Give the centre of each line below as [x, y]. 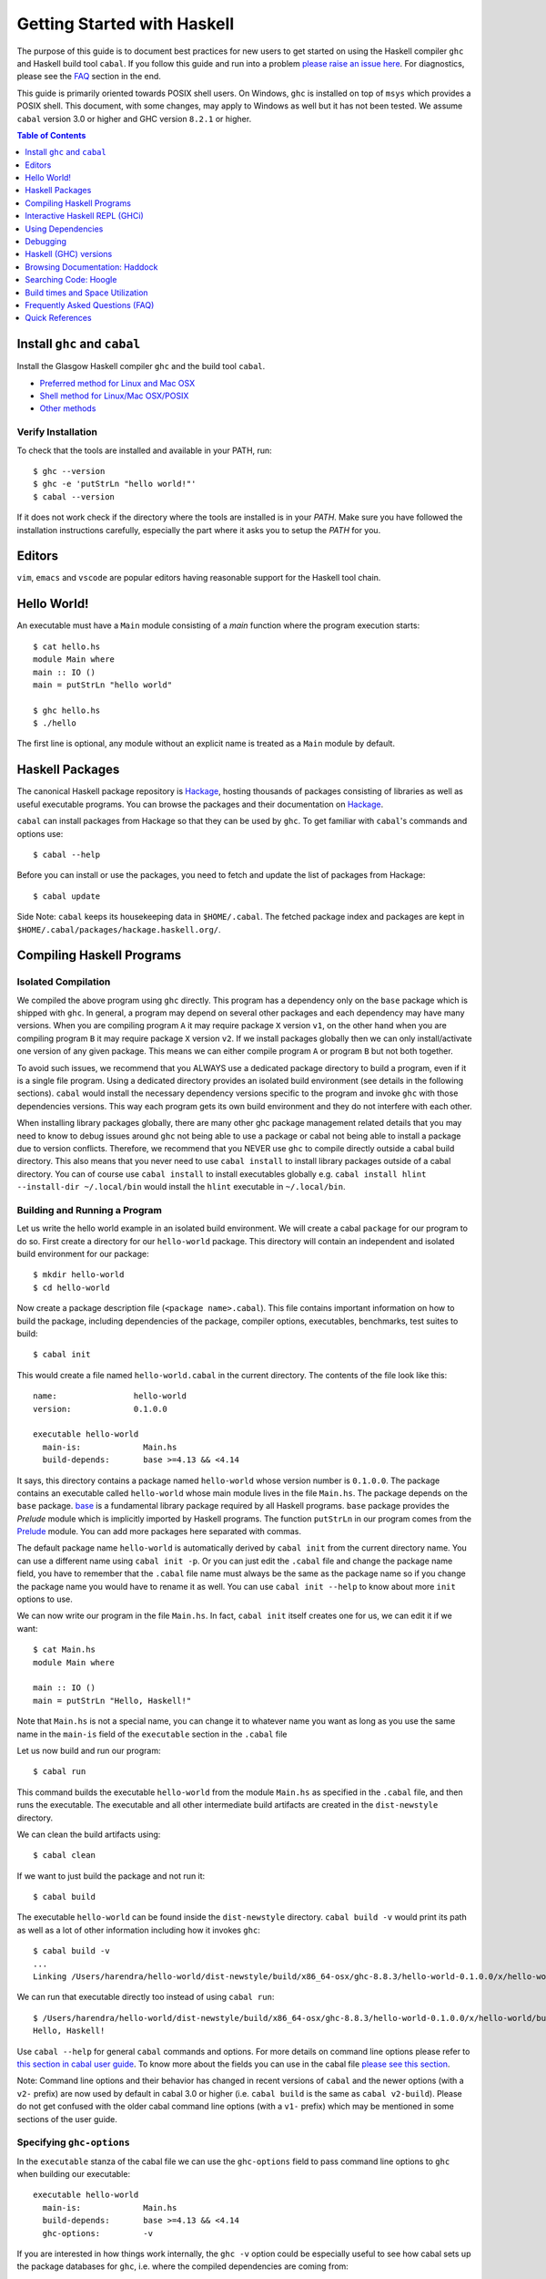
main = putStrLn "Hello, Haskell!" [112, 1701]
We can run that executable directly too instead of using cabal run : [146, 1997]
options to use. [45, 1599]
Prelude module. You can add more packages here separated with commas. [159, 1531]
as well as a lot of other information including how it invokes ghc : [139, 1930]
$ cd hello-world [71, 1287]
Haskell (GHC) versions [69, 254]
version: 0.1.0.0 [101, 1409]
